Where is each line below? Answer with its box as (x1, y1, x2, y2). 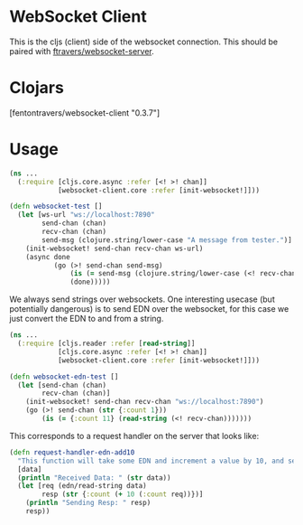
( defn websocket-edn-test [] (9, 372, 119, 381)
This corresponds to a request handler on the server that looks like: (9, 430, 260, 441)
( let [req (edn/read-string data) (17, 482, 147, 491)
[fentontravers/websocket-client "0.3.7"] (9, 107, 161, 118)
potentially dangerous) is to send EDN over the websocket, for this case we (9, 304, 289, 314)
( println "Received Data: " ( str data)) (17, 473, 171, 483)
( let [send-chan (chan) (17, 380, 106, 389)
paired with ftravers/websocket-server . (9, 45, 155, 56)
